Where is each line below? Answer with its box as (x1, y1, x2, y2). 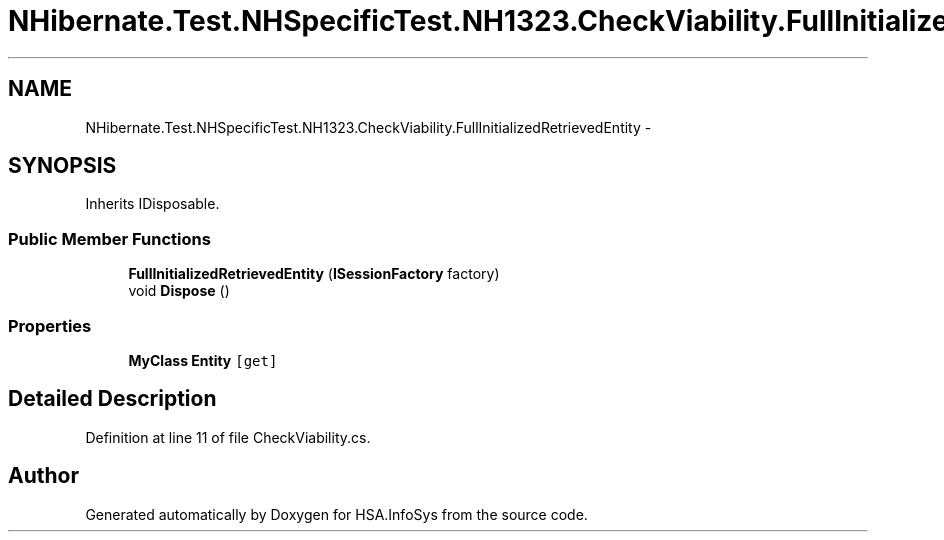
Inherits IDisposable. (85, 195, 220, 213)
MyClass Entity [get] (128, 351, 278, 369)
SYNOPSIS (8, 153, 117, 179)
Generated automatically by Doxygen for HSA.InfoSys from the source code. (85, 505, 588, 523)
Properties (8, 315, 92, 336)
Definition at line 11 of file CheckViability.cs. (85, 428, 371, 446)
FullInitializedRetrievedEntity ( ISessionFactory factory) (128, 265, 500, 283)
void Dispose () (128, 282, 230, 300)
